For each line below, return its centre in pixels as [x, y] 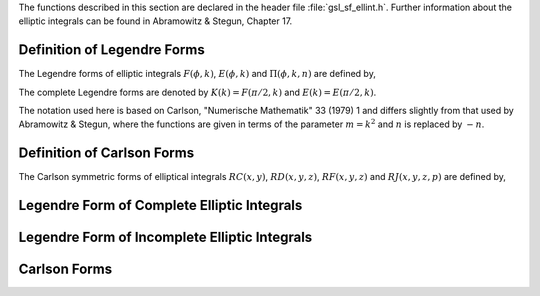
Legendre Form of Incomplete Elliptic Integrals [165, 237]
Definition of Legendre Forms [111, 50]
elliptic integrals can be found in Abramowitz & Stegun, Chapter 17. [155, 21]
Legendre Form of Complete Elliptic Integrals [160, 205]
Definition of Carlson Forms [106, 153]
